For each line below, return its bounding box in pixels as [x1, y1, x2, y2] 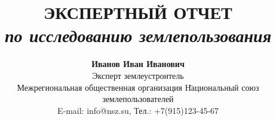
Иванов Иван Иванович [91, 58, 185, 70]
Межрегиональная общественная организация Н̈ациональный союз [17, 81, 259, 93]
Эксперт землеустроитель [92, 69, 184, 81]
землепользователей [102, 93, 174, 105]
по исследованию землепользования [4, 23, 272, 48]
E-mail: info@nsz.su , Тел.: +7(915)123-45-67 [57, 104, 219, 116]
